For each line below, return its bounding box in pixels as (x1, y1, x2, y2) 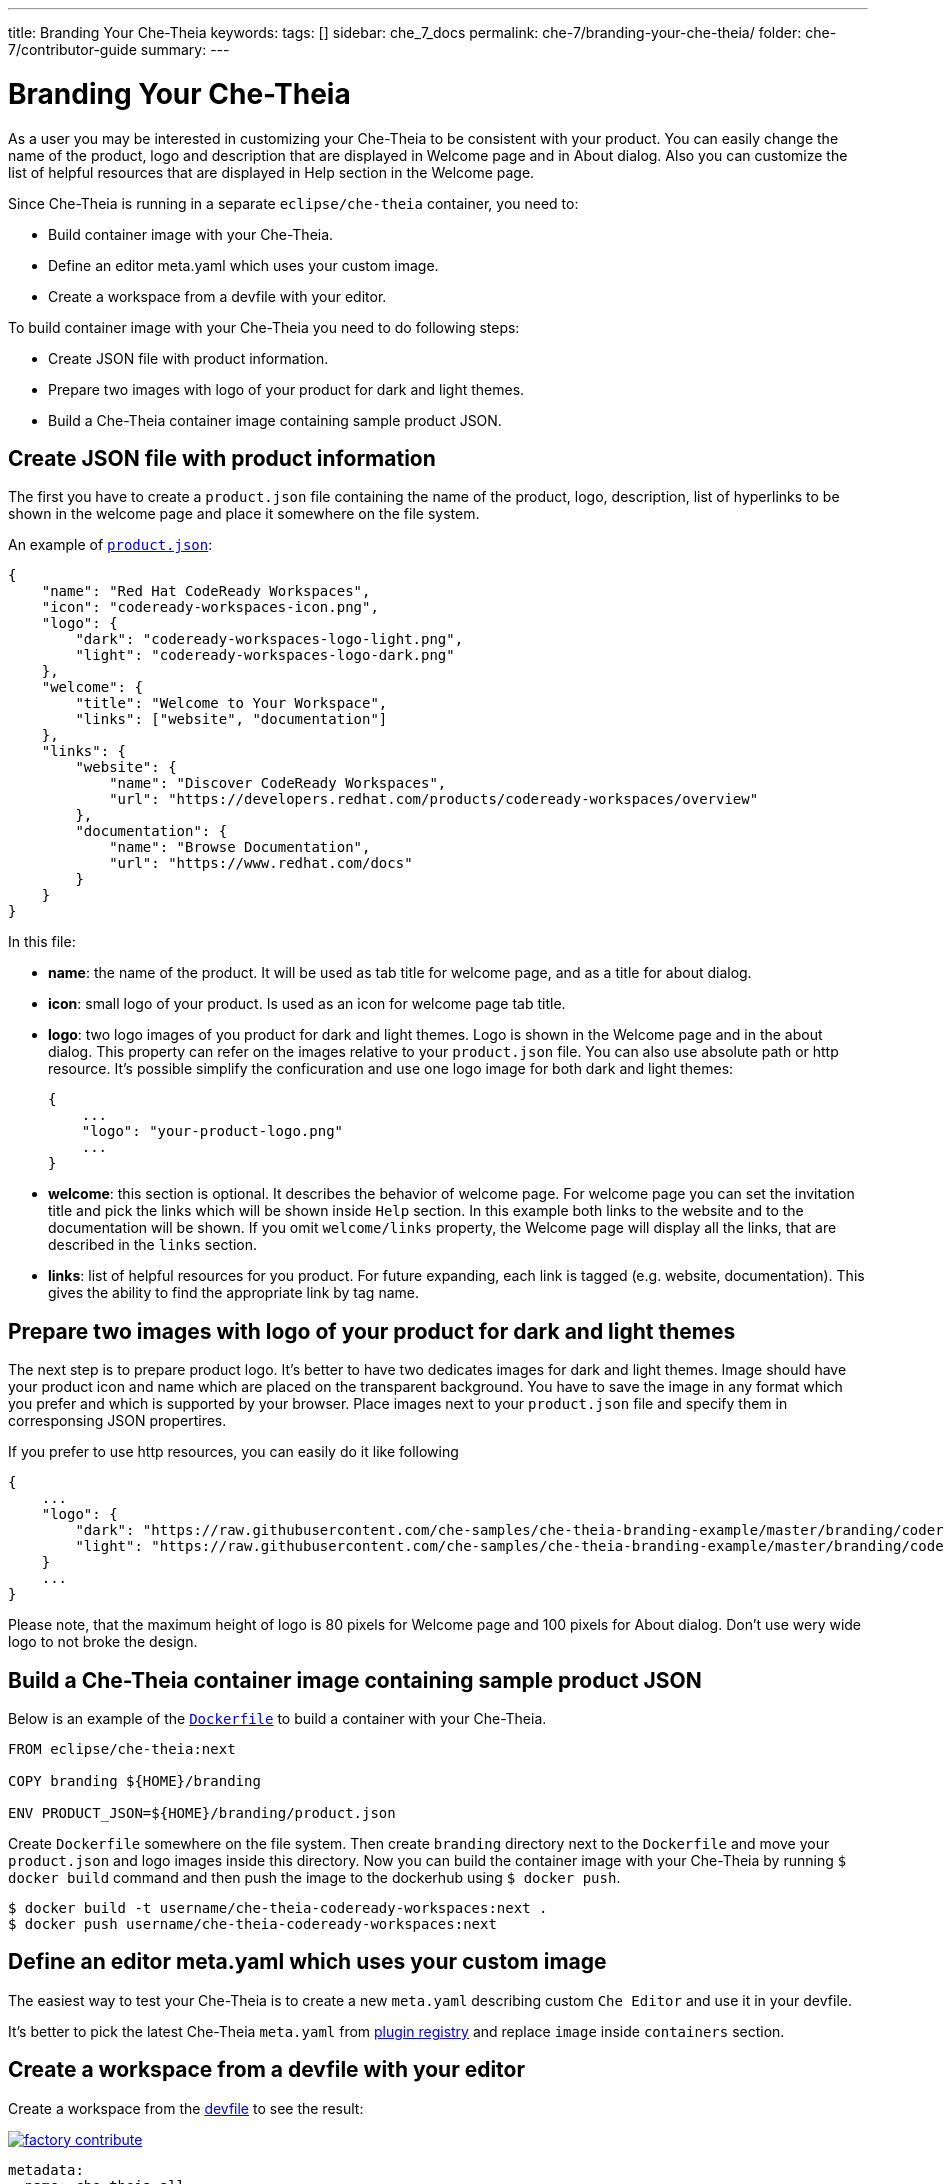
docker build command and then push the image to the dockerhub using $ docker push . (8, 1869, 621, 1887)
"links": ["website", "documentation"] (75, 711, 388, 728)
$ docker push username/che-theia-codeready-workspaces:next (8, 1916, 497, 1933)
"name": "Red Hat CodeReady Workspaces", (41, 583, 371, 600)
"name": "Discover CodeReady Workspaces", (109, 775, 447, 792)
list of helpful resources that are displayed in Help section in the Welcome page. (8, 163, 535, 181)
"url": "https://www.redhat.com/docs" (109, 855, 413, 872)
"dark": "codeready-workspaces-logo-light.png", (75, 631, 464, 648)
